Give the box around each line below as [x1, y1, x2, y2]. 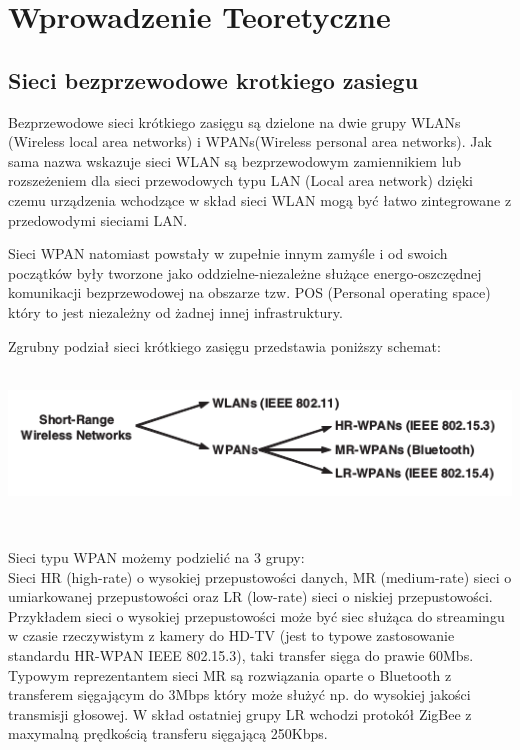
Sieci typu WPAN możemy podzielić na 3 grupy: [8, 546, 305, 567]
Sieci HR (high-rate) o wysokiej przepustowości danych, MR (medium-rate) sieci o [8, 566, 512, 587]
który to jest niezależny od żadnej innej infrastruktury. [8, 301, 343, 322]
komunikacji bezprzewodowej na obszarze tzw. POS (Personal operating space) [8, 282, 491, 303]
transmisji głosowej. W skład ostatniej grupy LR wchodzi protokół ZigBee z [8, 703, 472, 724]
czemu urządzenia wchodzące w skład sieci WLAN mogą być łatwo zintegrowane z [8, 189, 512, 210]
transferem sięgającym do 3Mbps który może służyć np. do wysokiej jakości [8, 684, 471, 705]
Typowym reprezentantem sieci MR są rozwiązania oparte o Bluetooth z [8, 664, 452, 685]
